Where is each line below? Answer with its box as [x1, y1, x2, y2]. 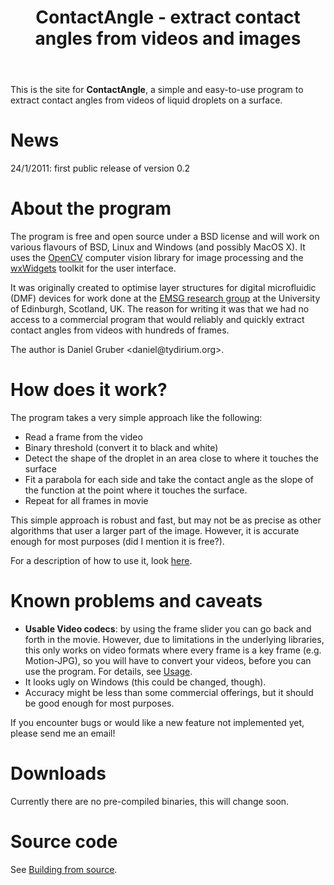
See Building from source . [10, 863, 118, 875]
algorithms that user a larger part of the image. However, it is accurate [10, 525, 300, 536]
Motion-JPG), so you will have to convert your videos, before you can [24, 654, 312, 666]
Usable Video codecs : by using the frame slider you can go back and [24, 622, 312, 635]
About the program [10, 197, 172, 220]
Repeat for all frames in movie [24, 495, 149, 506]
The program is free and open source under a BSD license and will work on [10, 231, 320, 243]
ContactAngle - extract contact [35, 6, 301, 29]
